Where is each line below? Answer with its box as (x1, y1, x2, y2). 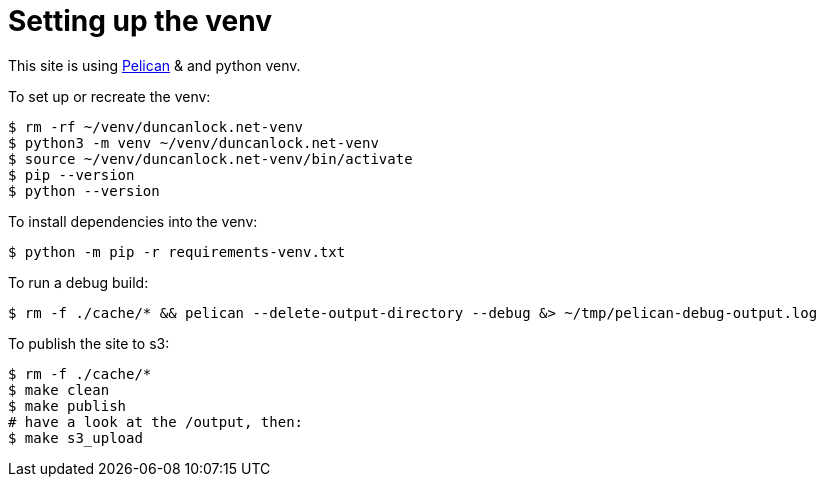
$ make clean (8, 381, 110, 398)
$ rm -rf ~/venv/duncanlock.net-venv (8, 118, 304, 135)
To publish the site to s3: (8, 334, 170, 352)
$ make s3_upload (8, 429, 143, 446)
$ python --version (8, 182, 160, 199)
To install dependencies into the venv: (8, 212, 258, 230)
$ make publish (8, 397, 127, 414)
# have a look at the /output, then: (8, 413, 304, 430)
